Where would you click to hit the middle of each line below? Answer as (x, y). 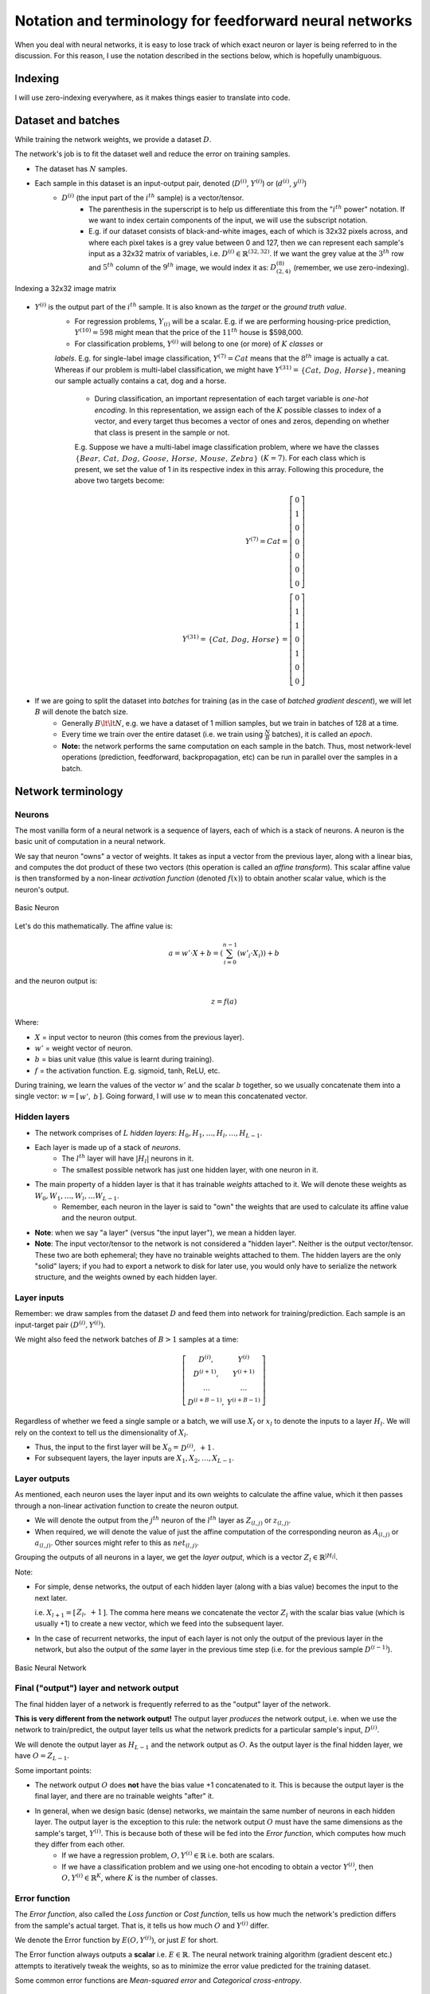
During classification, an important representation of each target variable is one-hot (232, 399)
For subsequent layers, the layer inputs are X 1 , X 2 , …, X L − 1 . (134, 1459)
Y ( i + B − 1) (244, 1401)
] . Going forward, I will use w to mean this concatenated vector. (203, 1096)
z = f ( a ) (224, 1001)
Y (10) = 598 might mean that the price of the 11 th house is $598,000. (189, 332)
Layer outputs (43, 1479)
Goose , (155, 459)
